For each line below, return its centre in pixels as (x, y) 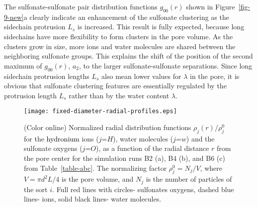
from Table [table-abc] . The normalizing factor (95, 168)
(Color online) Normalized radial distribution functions (108, 127)
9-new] (14, 17)
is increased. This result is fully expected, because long (161, 27)
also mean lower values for (141, 76)
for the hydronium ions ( (61, 138)
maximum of (23, 65)
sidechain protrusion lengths (47, 76)
